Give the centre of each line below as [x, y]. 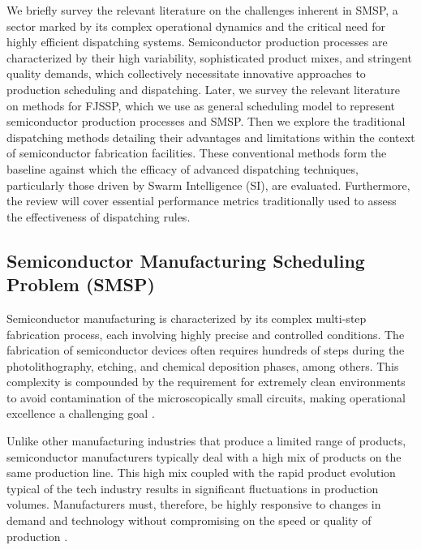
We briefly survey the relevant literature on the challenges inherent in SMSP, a [202, 10]
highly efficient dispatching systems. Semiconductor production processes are [197, 42]
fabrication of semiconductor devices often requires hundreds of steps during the [206, 350]
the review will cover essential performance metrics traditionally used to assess [202, 201]
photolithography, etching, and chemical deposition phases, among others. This [203, 365]
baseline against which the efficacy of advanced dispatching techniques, [183, 168]
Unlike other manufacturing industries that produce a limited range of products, [206, 441]
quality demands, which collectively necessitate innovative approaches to [186, 73]
